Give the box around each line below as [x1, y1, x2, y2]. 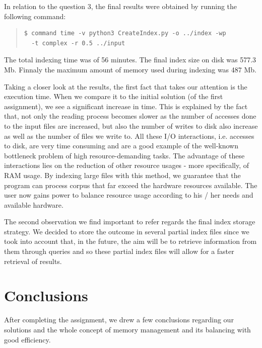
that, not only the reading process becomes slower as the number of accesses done [4, 111, 256, 121]
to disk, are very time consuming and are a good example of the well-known [4, 140, 238, 151]
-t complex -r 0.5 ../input [31, 39, 125, 47]
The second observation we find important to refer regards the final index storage [4, 216, 255, 227]
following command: [4, 11, 66, 21]
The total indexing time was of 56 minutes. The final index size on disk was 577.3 [4, 54, 256, 65]
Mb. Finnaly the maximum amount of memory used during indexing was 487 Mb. [4, 64, 256, 74]
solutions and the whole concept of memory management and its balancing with [4, 324, 251, 334]
